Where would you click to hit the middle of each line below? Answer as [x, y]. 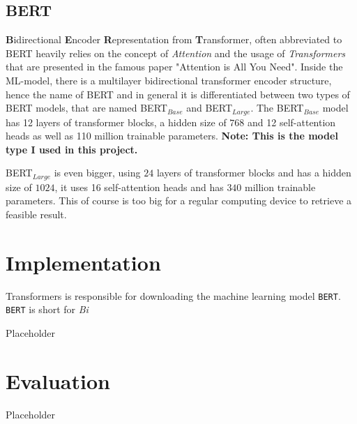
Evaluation [58, 380]
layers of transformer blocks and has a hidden [254, 173]
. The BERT [277, 108]
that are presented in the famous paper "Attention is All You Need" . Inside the [174, 67]
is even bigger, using [97, 173]
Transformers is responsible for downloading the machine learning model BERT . [173, 295]
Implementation [83, 262]
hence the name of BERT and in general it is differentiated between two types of [178, 94]
